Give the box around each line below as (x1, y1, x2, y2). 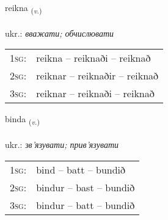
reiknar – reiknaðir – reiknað (36, 68, 159, 83)
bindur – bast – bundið (36, 180, 135, 194)
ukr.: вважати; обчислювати (5, 26, 114, 39)
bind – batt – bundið (36, 162, 126, 177)
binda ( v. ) (5, 112, 40, 127)
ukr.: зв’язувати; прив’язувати (5, 138, 119, 151)
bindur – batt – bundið (36, 197, 135, 212)
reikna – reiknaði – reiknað (36, 51, 151, 65)
